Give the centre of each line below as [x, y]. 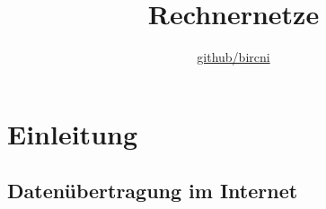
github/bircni [233, 57]
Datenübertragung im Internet [153, 191]
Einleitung [73, 133]
